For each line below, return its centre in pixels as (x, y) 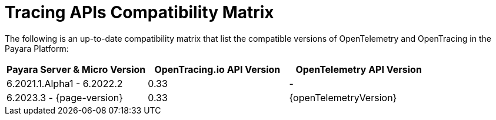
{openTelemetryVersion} (343, 97)
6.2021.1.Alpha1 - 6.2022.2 (65, 83)
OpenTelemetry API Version (359, 69)
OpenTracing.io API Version (217, 69)
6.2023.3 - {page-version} (65, 97)
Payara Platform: (37, 48)
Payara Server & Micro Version (76, 69)
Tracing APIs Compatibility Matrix (139, 12)
